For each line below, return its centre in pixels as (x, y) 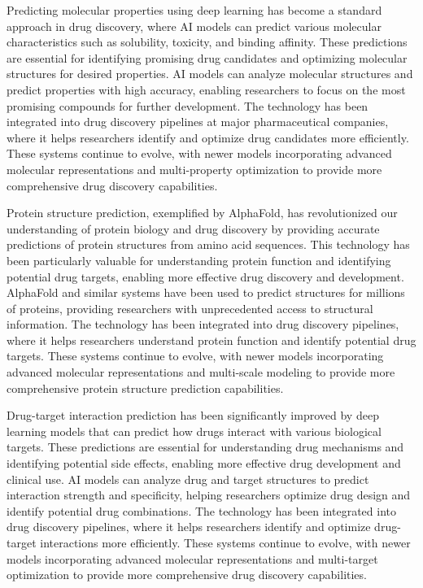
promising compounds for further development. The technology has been (188, 105)
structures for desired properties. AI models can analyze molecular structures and (210, 74)
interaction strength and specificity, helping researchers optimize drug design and (209, 495)
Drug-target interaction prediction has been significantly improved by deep (193, 415)
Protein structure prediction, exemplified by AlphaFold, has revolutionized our (202, 213)
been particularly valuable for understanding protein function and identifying (199, 260)
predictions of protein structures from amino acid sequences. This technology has (208, 244)
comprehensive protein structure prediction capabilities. (145, 388)
